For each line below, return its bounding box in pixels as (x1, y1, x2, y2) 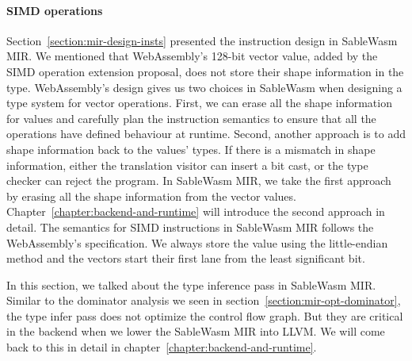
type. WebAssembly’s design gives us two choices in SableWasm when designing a (6, 79, 402, 95)
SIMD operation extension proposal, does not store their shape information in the (6, 63, 404, 79)
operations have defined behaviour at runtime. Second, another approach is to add (6, 125, 406, 142)
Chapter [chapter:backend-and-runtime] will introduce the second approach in (6, 203, 385, 220)
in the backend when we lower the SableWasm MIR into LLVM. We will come (6, 323, 385, 340)
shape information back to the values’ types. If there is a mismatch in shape (6, 140, 376, 157)
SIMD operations (6, 2, 103, 18)
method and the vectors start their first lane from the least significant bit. (6, 250, 365, 267)
